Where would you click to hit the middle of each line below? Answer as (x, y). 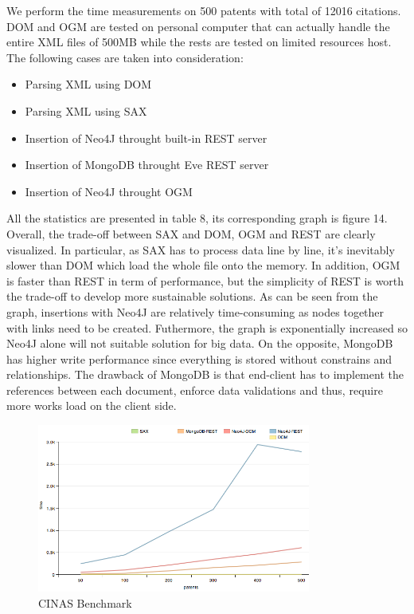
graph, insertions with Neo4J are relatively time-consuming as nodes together (195, 311)
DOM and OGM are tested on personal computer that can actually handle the (198, 26)
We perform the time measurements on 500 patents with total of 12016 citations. (204, 10)
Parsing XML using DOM (88, 84)
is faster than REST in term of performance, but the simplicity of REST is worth (205, 280)
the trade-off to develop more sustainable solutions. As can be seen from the (192, 296)
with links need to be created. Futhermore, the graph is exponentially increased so (207, 327)
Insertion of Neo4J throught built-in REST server (146, 138)
